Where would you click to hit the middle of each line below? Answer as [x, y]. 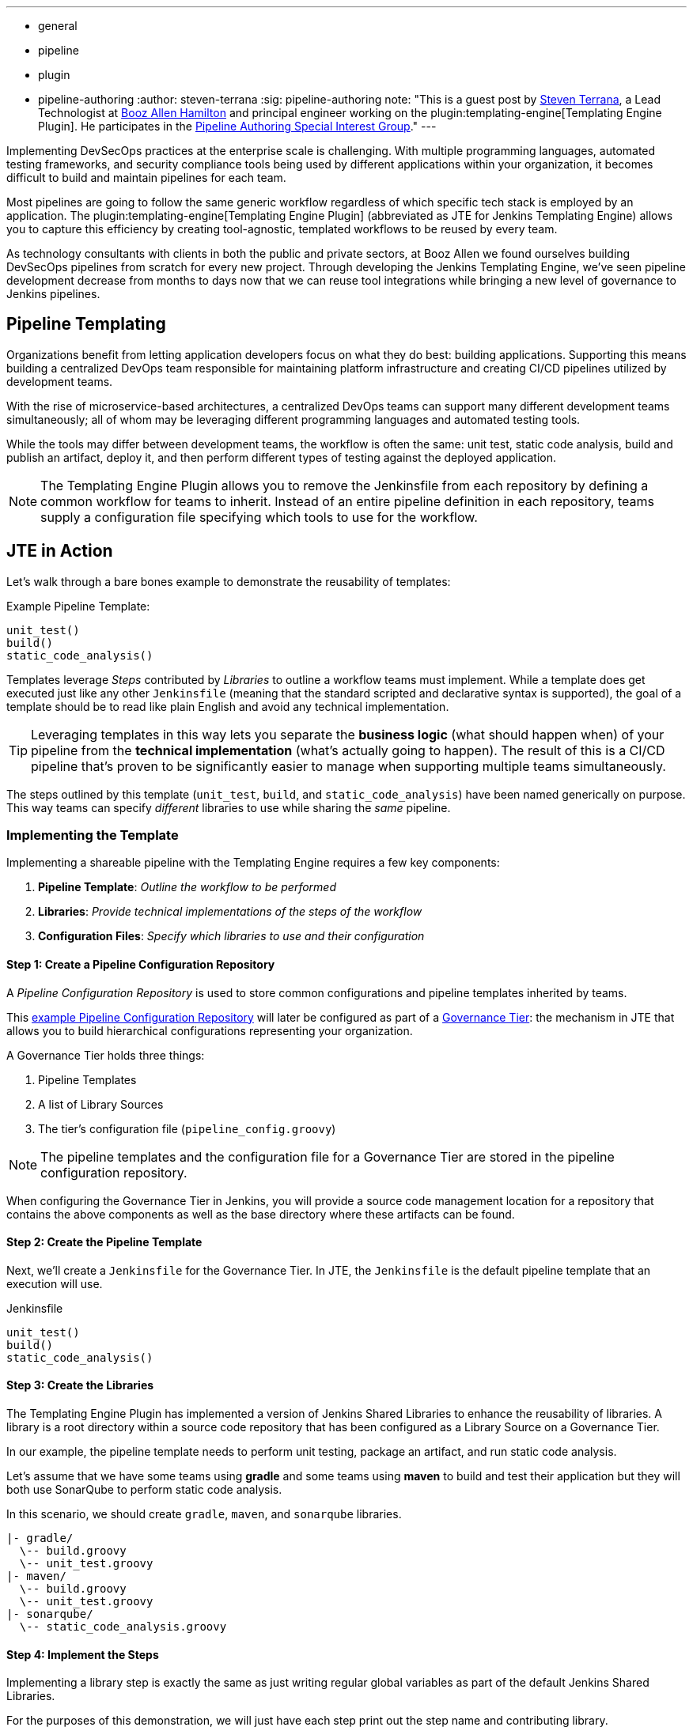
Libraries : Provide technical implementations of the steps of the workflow [230, 912]
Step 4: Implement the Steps [83, 1654]
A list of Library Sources [101, 1104]
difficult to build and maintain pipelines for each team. [146, 178]
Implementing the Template [93, 835]
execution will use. [55, 1283]
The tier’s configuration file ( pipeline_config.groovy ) [187, 1128]
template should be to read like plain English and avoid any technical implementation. [228, 706]
